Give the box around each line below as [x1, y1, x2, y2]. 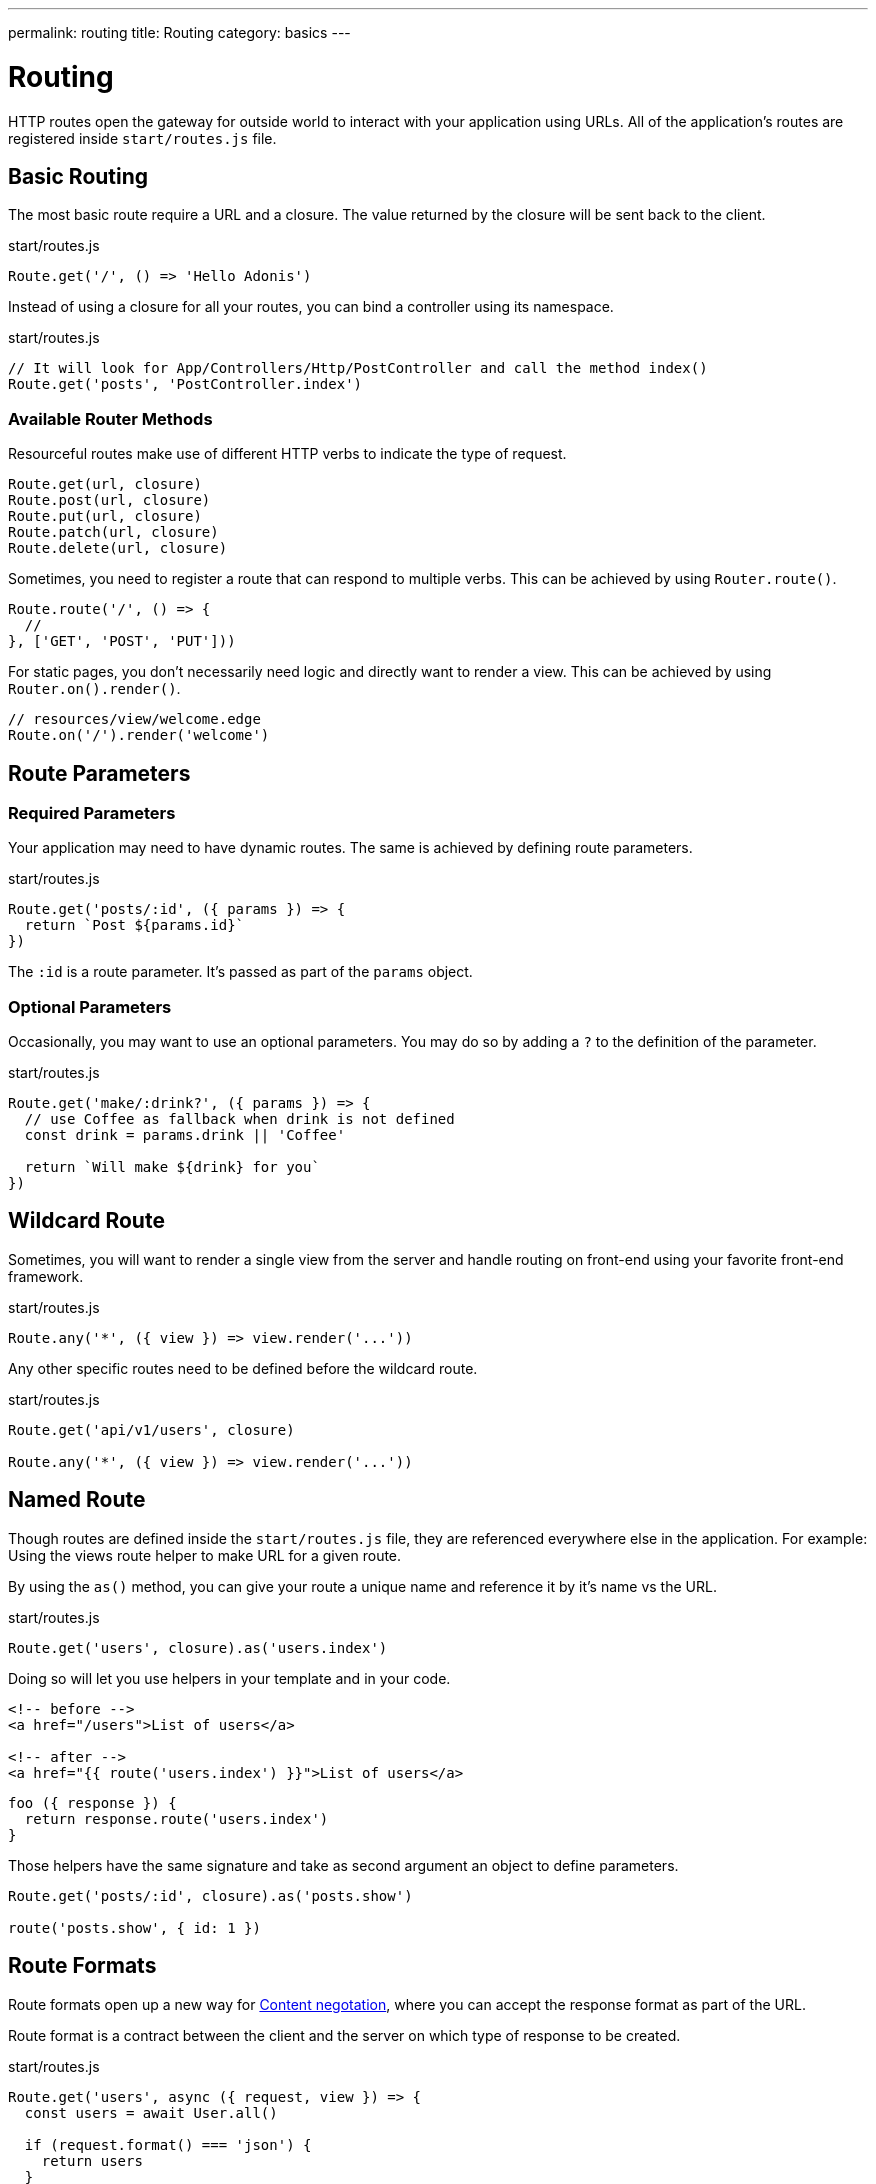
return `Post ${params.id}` [24, 917, 245, 934]
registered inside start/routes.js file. [8, 129, 277, 147]
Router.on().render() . [8, 680, 181, 698]
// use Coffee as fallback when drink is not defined [24, 1111, 455, 1128]
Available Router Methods [8, 408, 213, 429]
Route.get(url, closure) [8, 476, 202, 493]
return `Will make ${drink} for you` [24, 1159, 320, 1176]
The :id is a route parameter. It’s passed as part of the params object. [8, 963, 473, 981]
